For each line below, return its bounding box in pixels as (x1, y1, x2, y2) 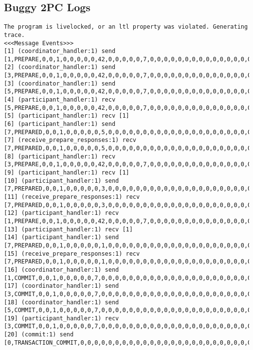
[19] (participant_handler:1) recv (4, 315, 119, 322)
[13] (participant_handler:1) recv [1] (4, 226, 133, 233)
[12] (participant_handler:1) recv (4, 210, 119, 217)
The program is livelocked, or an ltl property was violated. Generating (4, 23, 248, 31)
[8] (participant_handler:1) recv (4, 153, 116, 160)
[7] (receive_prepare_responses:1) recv (4, 137, 137, 144)
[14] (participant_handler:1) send (4, 234, 119, 241)
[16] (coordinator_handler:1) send (4, 266, 119, 273)
